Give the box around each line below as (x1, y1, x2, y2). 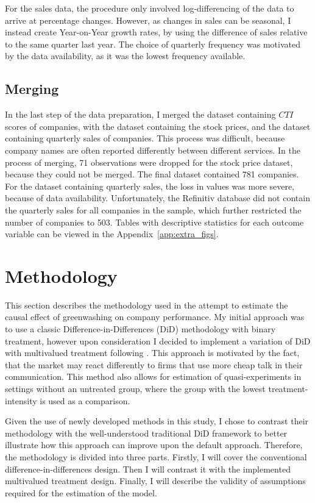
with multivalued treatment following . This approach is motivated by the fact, (5, 346, 300, 359)
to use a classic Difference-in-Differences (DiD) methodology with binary (5, 323, 276, 335)
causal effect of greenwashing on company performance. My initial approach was (5, 310, 305, 323)
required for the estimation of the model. (5, 486, 157, 499)
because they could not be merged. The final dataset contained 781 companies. (5, 168, 299, 180)
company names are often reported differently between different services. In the (5, 143, 300, 156)
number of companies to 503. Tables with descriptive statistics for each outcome (5, 215, 304, 228)
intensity (5, 394, 37, 407)
